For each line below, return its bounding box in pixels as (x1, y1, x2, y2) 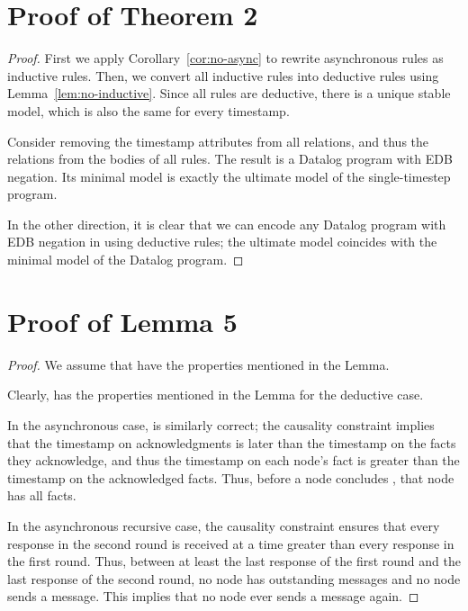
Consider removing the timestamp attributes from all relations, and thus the (7, 131, 429, 150)
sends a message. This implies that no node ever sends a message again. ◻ (7, 587, 419, 606)
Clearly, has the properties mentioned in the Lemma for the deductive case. (7, 385, 424, 404)
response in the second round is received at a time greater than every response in (7, 534, 454, 553)
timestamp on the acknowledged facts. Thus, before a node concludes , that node (7, 468, 454, 487)
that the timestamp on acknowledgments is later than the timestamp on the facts (7, 433, 456, 452)
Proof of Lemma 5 (7, 302, 238, 339)
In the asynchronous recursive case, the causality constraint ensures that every (7, 516, 440, 535)
